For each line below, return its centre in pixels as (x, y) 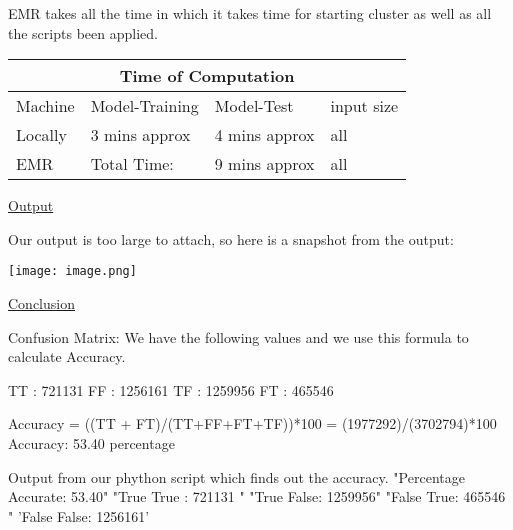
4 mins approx (264, 135)
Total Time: (132, 164)
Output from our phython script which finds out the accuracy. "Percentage (236, 476)
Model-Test (254, 106)
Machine (45, 106)
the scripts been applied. (83, 32)
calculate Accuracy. (67, 356)
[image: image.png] (72, 271)
